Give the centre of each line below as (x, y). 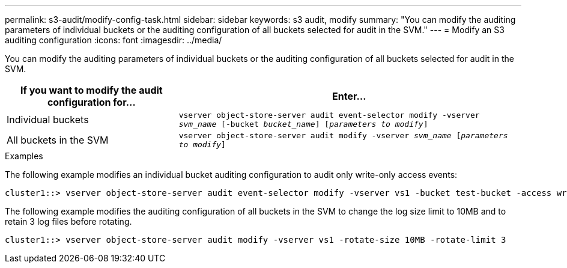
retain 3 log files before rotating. (68, 221)
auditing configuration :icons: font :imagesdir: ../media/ (114, 40)
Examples (24, 156)
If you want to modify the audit (92, 90)
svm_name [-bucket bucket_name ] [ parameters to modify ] (303, 124)
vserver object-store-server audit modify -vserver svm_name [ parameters (343, 136)
